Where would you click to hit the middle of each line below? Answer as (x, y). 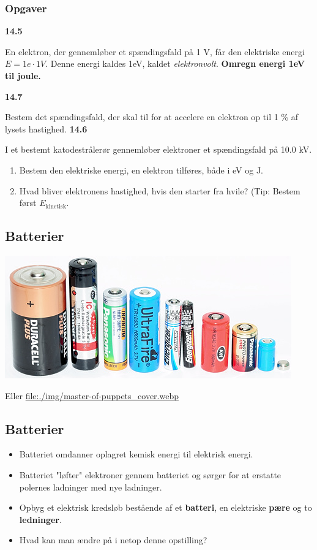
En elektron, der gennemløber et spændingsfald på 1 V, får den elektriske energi (155, 51)
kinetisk (56, 206)
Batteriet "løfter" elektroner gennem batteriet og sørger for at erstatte (150, 474)
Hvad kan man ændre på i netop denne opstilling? (113, 540)
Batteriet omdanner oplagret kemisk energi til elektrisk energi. (136, 454)
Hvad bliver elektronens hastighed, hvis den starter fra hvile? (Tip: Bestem (160, 190)
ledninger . (40, 519)
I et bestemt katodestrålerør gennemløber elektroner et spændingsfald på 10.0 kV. (158, 149)
